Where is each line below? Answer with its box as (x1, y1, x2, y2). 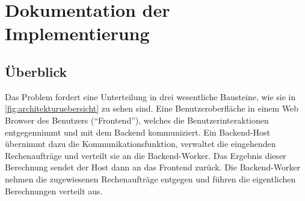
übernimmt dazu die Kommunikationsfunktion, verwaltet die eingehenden (5, 137, 276, 150)
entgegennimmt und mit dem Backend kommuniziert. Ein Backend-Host (5, 125, 270, 138)
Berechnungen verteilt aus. (5, 184, 103, 197)
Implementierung (5, 21, 150, 46)
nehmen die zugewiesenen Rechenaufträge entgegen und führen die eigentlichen (5, 172, 296, 185)
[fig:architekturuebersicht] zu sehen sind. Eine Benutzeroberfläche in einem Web (5, 102, 299, 115)
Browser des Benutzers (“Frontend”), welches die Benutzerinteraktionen (5, 113, 269, 126)
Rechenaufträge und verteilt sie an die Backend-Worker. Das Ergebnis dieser (5, 149, 286, 161)
